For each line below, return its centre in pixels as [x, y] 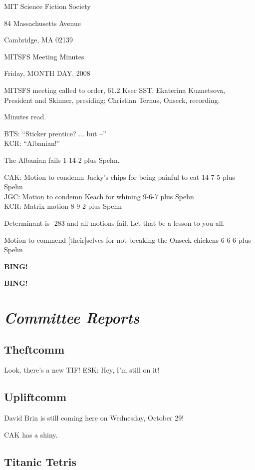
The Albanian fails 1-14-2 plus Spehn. [62, 160]
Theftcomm [34, 349]
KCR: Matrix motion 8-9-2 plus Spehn [63, 206]
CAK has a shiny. [31, 434]
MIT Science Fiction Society [47, 6]
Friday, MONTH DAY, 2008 [47, 73]
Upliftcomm [35, 397]
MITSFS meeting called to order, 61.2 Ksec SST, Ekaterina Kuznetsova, [115, 90]
